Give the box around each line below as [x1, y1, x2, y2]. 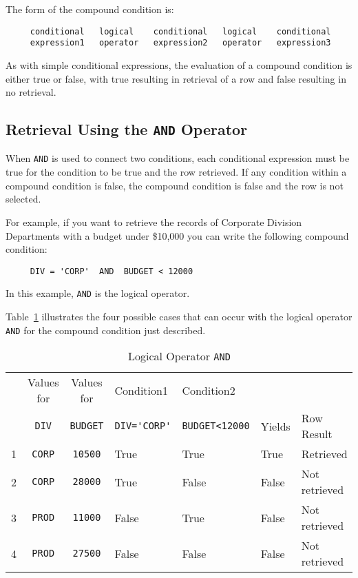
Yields [260, 417, 291, 434]
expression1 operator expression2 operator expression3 [30, 38, 331, 48]
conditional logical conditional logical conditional [30, 26, 331, 37]
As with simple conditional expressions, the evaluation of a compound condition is [6, 57, 352, 72]
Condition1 [114, 382, 168, 398]
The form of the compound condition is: [6, 2, 174, 16]
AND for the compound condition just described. [6, 322, 206, 337]
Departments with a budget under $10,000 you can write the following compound [6, 228, 349, 242]
